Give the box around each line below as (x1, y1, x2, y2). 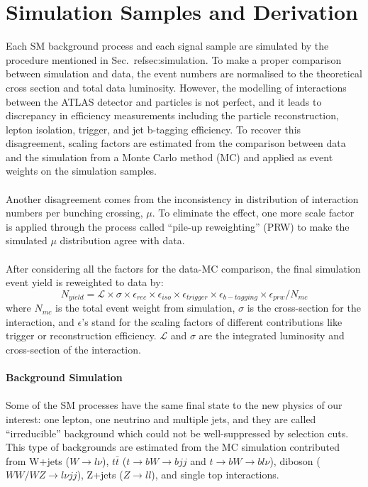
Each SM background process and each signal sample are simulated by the (6, 38, 329, 53)
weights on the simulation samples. (6, 163, 157, 178)
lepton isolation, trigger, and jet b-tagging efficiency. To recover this (6, 121, 301, 136)
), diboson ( (269, 453, 320, 468)
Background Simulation (6, 370, 123, 385)
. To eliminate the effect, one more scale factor (152, 205, 355, 220)
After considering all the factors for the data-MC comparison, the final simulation (6, 261, 361, 275)
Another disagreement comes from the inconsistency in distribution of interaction (6, 191, 359, 206)
